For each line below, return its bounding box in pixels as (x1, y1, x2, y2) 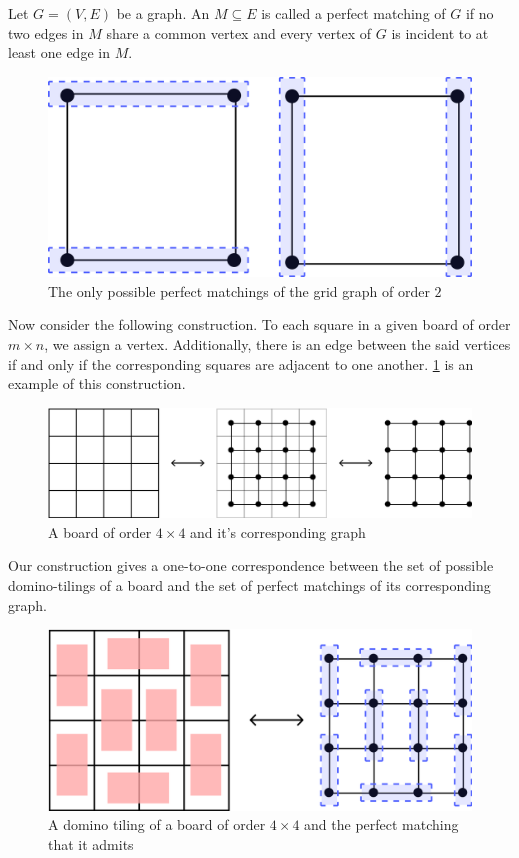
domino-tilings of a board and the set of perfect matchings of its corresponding (8, 575, 491, 596)
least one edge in (8, 42, 110, 63)
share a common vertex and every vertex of (106, 22, 372, 43)
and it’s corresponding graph (190, 521, 366, 542)
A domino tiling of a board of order (48, 814, 266, 835)
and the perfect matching (304, 814, 459, 835)
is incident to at (391, 22, 489, 43)
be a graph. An (116, 3, 210, 23)
